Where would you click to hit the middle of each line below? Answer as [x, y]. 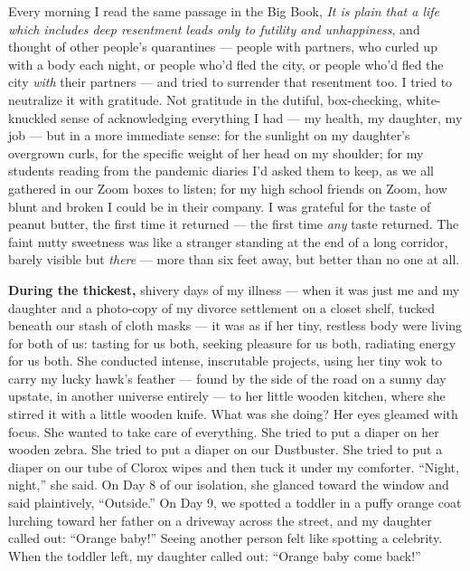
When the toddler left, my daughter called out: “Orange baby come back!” [215, 555]
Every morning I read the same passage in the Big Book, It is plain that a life [224, 11]
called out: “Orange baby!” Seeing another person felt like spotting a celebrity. [226, 538]
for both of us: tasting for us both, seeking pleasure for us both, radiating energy [232, 343]
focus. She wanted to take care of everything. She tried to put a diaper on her [224, 431]
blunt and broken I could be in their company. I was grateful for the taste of [220, 206]
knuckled [33, 117]
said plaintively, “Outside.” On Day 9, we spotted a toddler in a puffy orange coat [235, 503]
